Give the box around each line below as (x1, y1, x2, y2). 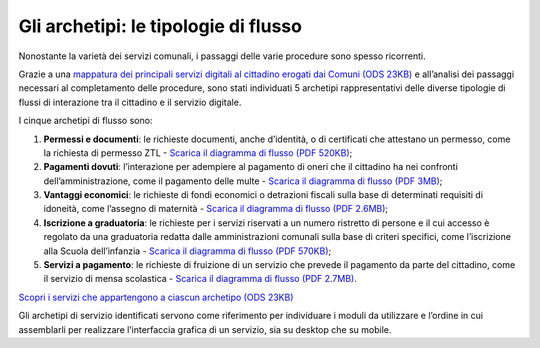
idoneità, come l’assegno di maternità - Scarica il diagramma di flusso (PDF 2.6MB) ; (43, 203, 389, 215)
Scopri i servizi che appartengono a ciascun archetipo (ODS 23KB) (18, 291, 294, 303)
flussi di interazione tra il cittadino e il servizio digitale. (18, 96, 242, 108)
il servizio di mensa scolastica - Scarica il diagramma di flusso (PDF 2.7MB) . (43, 273, 357, 285)
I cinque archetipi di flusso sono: (18, 115, 153, 127)
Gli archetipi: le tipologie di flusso (18, 15, 302, 37)
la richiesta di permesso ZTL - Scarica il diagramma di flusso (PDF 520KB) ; (43, 146, 353, 159)
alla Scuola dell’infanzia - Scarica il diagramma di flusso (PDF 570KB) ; (43, 245, 332, 257)
